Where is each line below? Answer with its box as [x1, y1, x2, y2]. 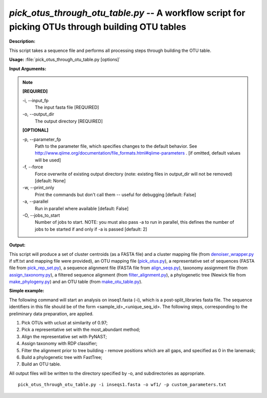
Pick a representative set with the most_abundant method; [21, 326, 140, 333]
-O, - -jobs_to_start [22, 212, 60, 218]
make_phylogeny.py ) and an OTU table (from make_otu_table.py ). [9, 279, 143, 285]
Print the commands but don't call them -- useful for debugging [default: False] [35, 192, 196, 198]
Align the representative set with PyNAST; [21, 333, 107, 339]
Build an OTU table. [21, 361, 61, 367]
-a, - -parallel [22, 199, 49, 204]
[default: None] [35, 178, 66, 184]
